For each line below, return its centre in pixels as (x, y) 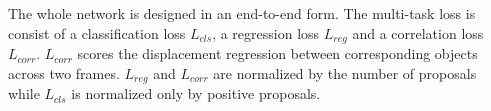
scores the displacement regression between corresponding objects (277, 53)
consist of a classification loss (97, 32)
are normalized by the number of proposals (345, 72)
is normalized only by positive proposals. (196, 93)
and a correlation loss (418, 32)
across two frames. (64, 72)
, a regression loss (266, 32)
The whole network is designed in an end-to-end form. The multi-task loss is (242, 13)
